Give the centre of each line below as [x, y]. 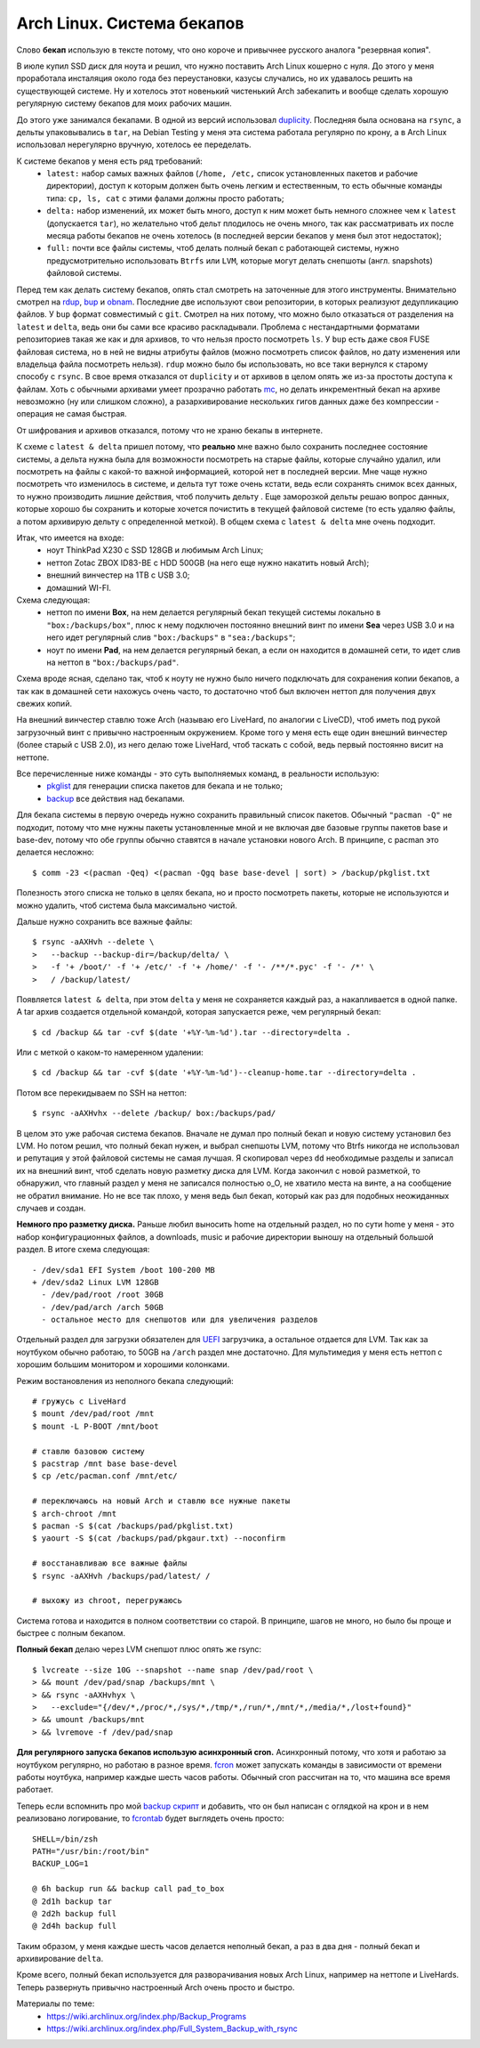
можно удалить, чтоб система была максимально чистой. [127, 905]
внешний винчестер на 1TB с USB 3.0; [118, 575]
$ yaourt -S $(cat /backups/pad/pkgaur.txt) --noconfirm [159, 1538]
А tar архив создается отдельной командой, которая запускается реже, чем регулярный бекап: [199, 1012]
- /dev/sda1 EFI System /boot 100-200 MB [124, 1270]
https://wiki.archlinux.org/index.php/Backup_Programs [147, 2016]
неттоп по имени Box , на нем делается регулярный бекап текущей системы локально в [214, 612]
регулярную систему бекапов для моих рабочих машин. [124, 103]
